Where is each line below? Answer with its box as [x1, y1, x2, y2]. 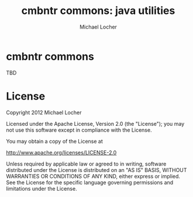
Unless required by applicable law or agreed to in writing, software [6, 160, 167, 167]
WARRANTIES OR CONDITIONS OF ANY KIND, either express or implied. [6, 173, 180, 180]
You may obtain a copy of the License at [6, 138, 104, 145]
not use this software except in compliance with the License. [6, 126, 152, 133]
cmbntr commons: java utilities [21, 4, 175, 17]
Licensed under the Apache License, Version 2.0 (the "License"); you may [6, 120, 185, 127]
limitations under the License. [6, 185, 77, 192]
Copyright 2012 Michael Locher [6, 109, 82, 116]
